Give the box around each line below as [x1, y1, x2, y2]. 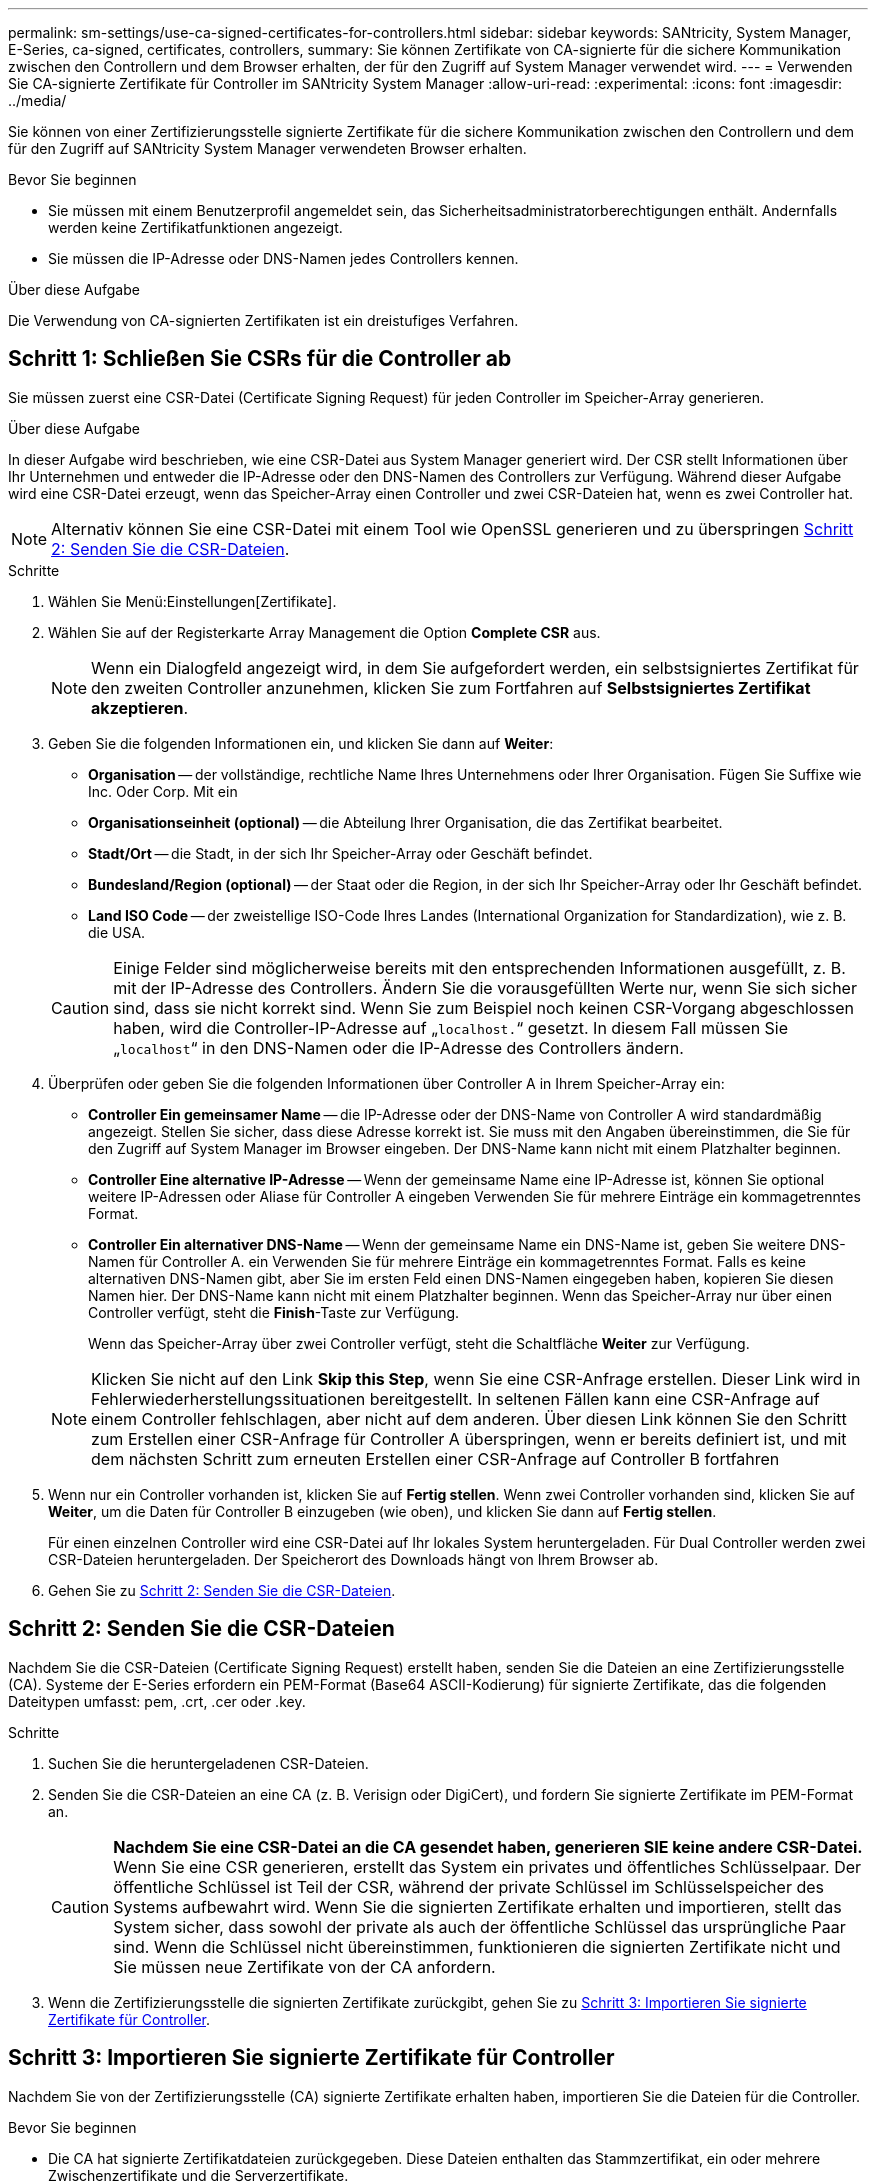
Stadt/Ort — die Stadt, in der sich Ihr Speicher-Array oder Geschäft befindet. [88, 844, 593, 862]
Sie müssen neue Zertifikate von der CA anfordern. [113, 1956, 496, 1977]
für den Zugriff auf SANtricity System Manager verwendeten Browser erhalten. [8, 140, 527, 157]
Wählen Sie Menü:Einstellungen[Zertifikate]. [48, 592, 337, 610]
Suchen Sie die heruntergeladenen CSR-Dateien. [48, 1754, 369, 1772]
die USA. [88, 923, 146, 941]
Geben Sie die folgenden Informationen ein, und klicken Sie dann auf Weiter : [48, 734, 554, 752]
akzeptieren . [91, 697, 189, 718]
